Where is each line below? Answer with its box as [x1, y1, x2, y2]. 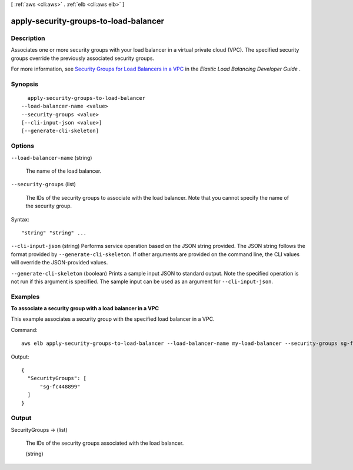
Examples [11, 293, 40, 301]
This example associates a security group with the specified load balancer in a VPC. [11, 315, 215, 323]
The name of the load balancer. [25, 167, 102, 174]
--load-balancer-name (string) [11, 154, 92, 161]
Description [11, 34, 45, 42]
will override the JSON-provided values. [11, 259, 108, 266]
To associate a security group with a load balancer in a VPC [11, 305, 159, 312]
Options [11, 142, 35, 150]
